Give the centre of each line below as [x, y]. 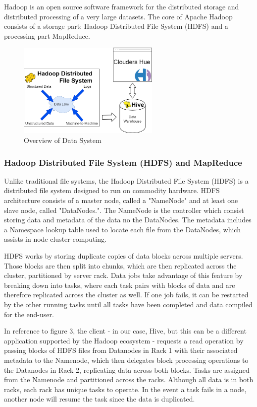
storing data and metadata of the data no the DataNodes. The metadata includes [128, 220]
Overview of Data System [63, 140]
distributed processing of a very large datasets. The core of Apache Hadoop [118, 16]
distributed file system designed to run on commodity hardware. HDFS [112, 190]
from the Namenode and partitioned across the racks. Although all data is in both [129, 379]
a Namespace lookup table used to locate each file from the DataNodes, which [122, 229]
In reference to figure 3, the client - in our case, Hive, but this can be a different [125, 331]
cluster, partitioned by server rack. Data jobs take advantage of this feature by [123, 275]
